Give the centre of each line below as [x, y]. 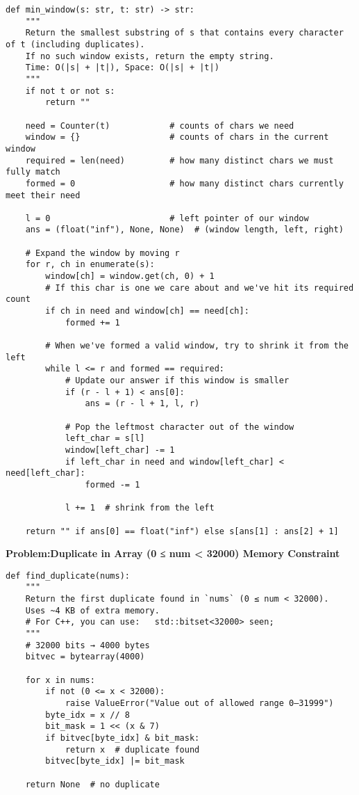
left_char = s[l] [105, 439]
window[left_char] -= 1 [120, 450]
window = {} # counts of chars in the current [177, 137]
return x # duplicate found [132, 749]
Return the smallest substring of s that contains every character [184, 33]
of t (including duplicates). [75, 44]
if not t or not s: [70, 91]
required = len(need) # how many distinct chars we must [179, 160]
